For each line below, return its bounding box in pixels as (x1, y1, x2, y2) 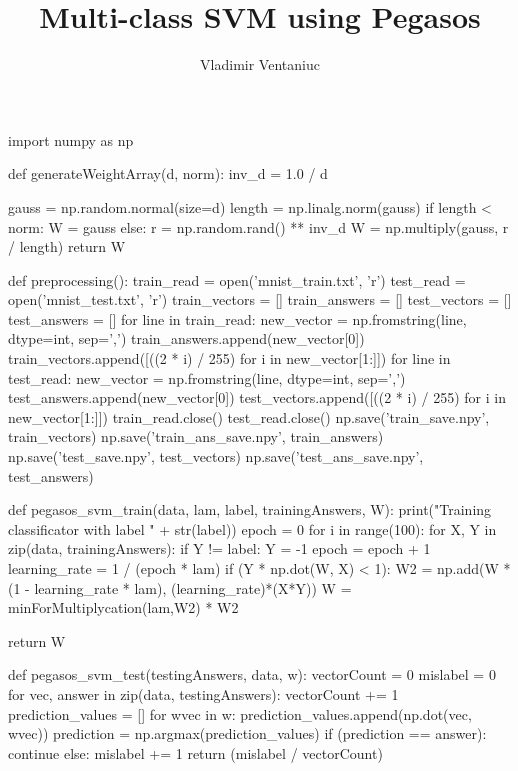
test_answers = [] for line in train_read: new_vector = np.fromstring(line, (8, 308, 467, 329)
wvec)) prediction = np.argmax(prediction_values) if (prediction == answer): (8, 723, 487, 744)
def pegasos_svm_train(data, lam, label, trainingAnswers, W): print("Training (8, 499, 492, 520)
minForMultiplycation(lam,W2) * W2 (8, 597, 239, 618)
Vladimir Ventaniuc (200, 54, 320, 75)
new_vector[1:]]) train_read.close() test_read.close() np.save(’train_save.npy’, (8, 406, 490, 427)
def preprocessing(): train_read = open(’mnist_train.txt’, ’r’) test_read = (8, 269, 466, 290)
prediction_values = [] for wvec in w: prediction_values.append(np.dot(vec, (8, 703, 472, 724)
